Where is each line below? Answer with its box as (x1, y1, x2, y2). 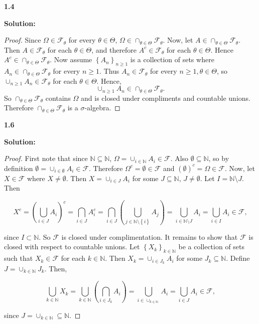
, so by (208, 153, 229, 164)
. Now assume (50, 54, 92, 65)
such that (4, 253, 33, 263)
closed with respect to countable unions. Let (4, 241, 140, 252)
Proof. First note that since (4, 153, 88, 164)
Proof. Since (4, 35, 41, 45)
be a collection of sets (178, 241, 245, 252)
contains (45, 92, 71, 103)
